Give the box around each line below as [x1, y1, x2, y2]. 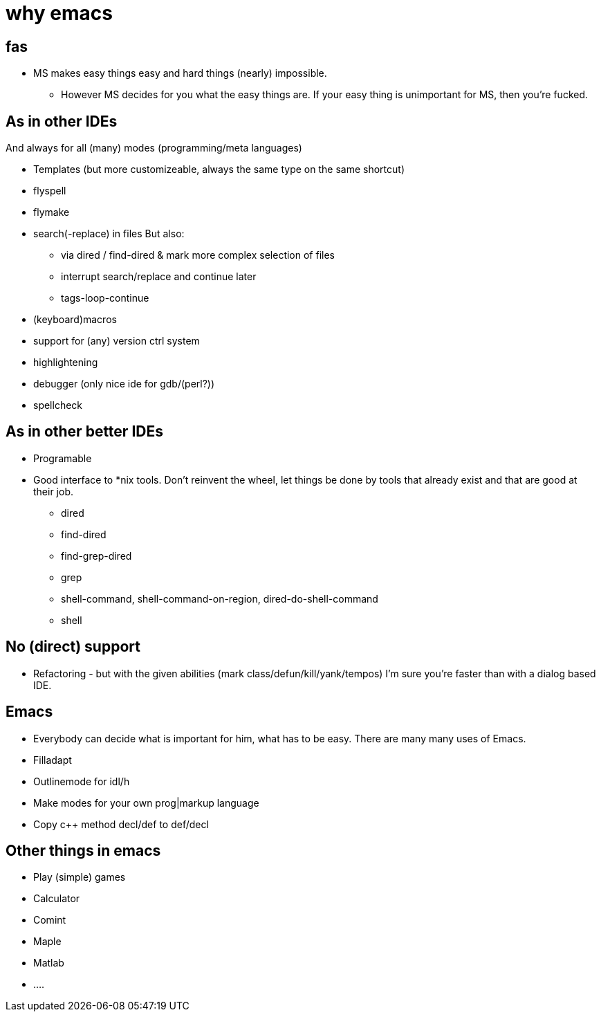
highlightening [33, 356, 98, 369]
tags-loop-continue [61, 292, 149, 304]
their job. [33, 485, 74, 497]
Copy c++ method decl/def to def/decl [33, 818, 209, 830]
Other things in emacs [6, 841, 161, 859]
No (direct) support [6, 638, 140, 656]
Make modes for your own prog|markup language [33, 796, 259, 809]
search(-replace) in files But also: [33, 228, 185, 240]
